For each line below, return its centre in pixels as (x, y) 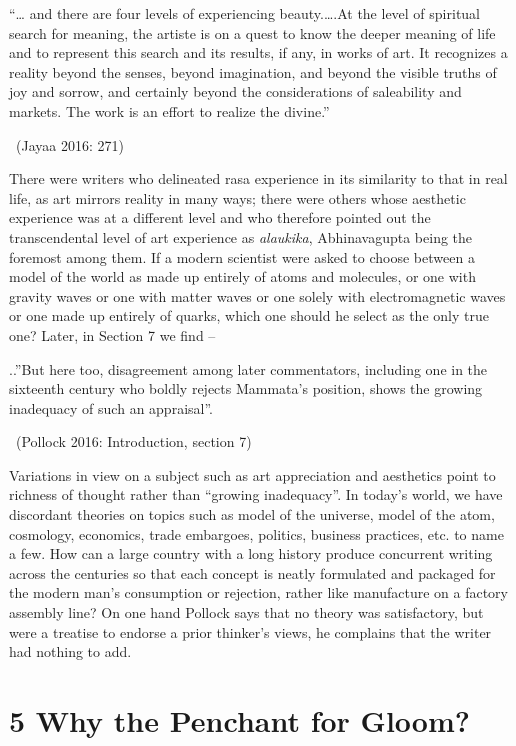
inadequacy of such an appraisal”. (111, 407)
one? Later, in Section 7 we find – (112, 334)
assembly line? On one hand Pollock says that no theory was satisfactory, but (246, 612)
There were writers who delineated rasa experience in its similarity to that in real (258, 178)
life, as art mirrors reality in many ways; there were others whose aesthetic (237, 197)
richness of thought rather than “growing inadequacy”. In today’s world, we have (256, 494)
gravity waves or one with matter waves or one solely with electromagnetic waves (257, 295)
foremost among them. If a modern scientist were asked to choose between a (242, 256)
